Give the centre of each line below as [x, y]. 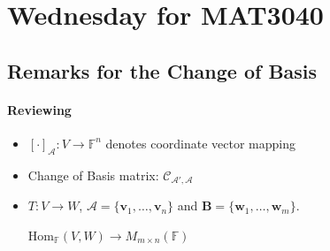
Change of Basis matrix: [93, 175]
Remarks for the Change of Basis [162, 70]
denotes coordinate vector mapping [201, 143]
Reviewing [39, 109]
